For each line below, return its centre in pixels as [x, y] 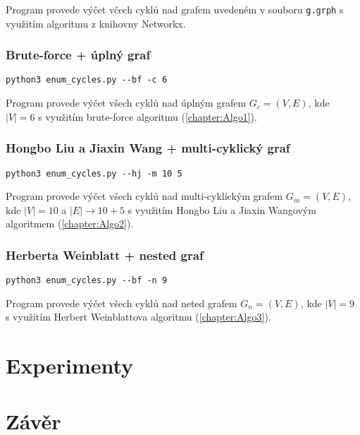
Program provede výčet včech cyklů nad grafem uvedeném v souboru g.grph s [175, 9]
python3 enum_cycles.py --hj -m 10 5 [94, 173]
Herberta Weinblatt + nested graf [105, 255]
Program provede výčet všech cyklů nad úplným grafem [126, 103]
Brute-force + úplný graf [78, 55]
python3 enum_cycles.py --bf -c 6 [87, 80]
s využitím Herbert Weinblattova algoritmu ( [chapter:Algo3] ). [138, 317]
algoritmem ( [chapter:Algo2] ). [70, 224]
